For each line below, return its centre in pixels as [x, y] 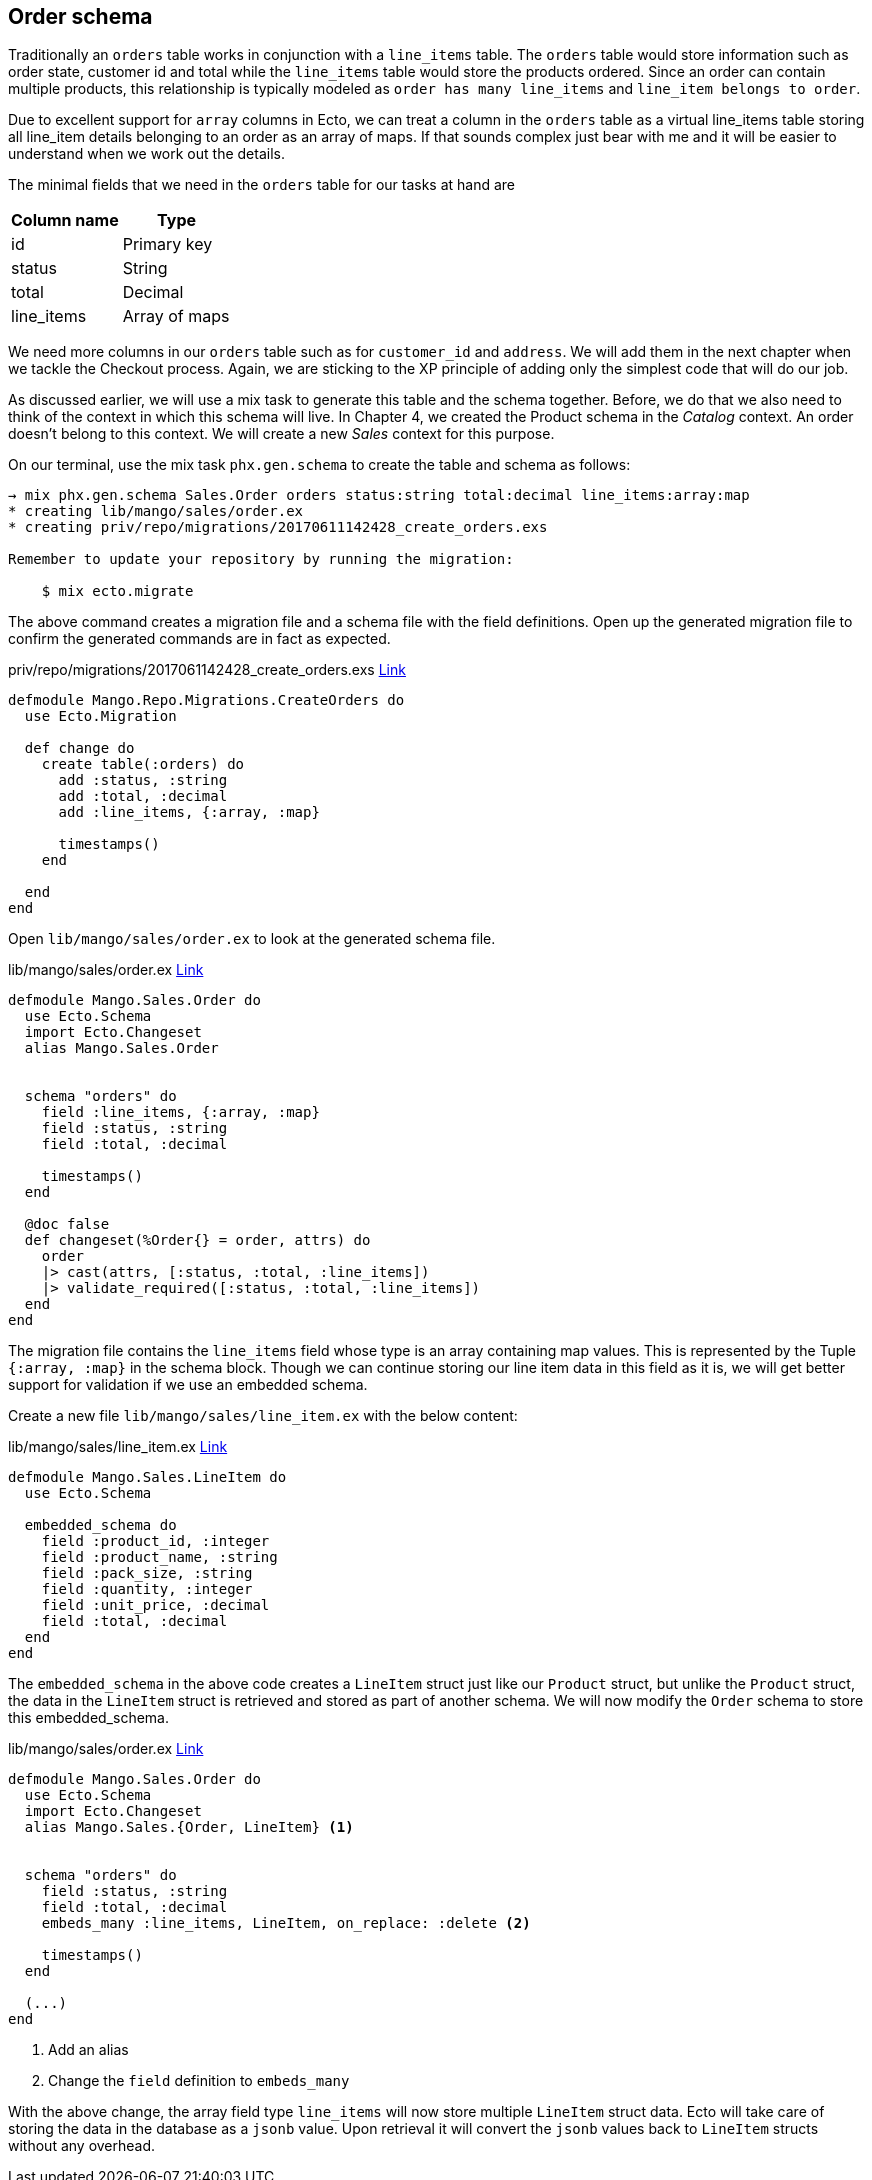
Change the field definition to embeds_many [199, 2081]
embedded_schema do [100, 1525]
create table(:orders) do [143, 764]
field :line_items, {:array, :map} [180, 1112]
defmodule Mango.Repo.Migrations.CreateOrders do [206, 700]
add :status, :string [143, 780]
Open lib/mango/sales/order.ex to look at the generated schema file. [252, 939]
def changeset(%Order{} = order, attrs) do [197, 1240]
